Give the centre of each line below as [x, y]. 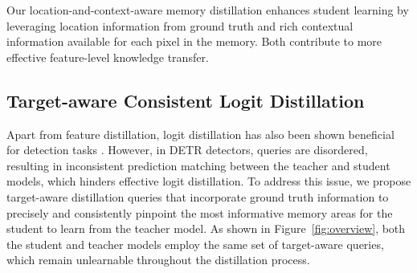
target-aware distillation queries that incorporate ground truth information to [198, 196]
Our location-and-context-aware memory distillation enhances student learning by [208, 10]
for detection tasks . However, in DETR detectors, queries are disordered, [187, 150]
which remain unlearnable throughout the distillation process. [158, 260]
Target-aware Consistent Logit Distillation [186, 100]
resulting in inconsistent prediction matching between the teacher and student [198, 165]
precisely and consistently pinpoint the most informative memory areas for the [200, 212]
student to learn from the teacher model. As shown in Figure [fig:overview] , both [206, 228]
